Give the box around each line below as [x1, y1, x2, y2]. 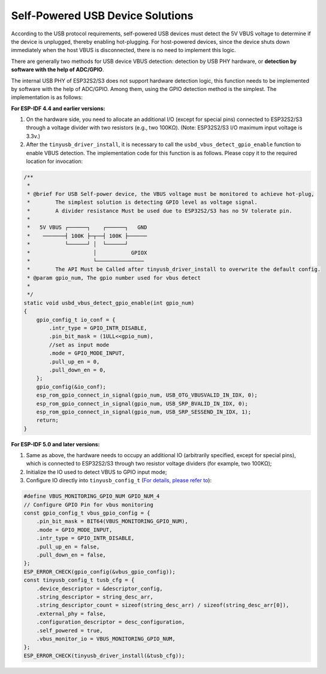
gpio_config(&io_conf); [36, 383, 106, 390]
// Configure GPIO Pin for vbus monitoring [23, 501, 154, 508]
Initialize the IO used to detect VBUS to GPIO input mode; [26, 468, 167, 476]
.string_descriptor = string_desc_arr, [36, 593, 154, 600]
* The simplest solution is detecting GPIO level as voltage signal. [27, 199, 258, 206]
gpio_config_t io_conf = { [36, 316, 116, 323]
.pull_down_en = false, [36, 551, 106, 558]
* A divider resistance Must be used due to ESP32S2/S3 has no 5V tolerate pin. [27, 207, 293, 214]
